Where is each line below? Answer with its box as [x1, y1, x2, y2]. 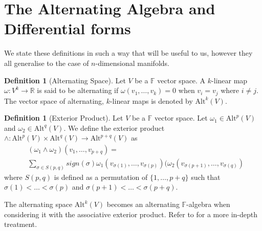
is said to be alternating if [37, 85, 119, 96]
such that [191, 171, 221, 182]
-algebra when [186, 199, 230, 210]
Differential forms [4, 18, 131, 39]
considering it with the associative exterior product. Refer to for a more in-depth [4, 209, 257, 219]
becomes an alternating [106, 199, 180, 210]
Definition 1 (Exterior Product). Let [4, 112, 123, 123]
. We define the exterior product [63, 122, 165, 133]
